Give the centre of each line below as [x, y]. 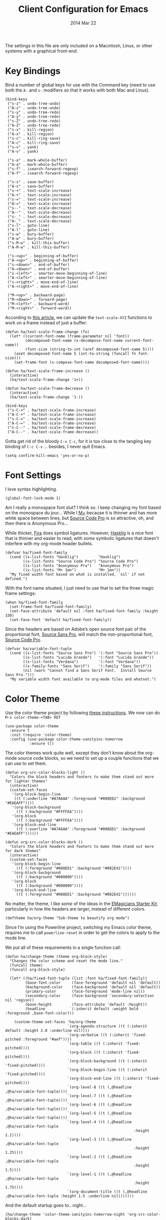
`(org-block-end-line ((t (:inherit [105, 1078]
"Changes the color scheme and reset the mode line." [66, 961]
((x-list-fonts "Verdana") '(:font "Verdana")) [82, 662]
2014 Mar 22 [83, 23]
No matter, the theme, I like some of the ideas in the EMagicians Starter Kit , [82, 904]
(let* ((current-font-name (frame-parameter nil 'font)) [70, 336]
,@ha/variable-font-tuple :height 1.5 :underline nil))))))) [70, 1196]
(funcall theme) [26, 965]
